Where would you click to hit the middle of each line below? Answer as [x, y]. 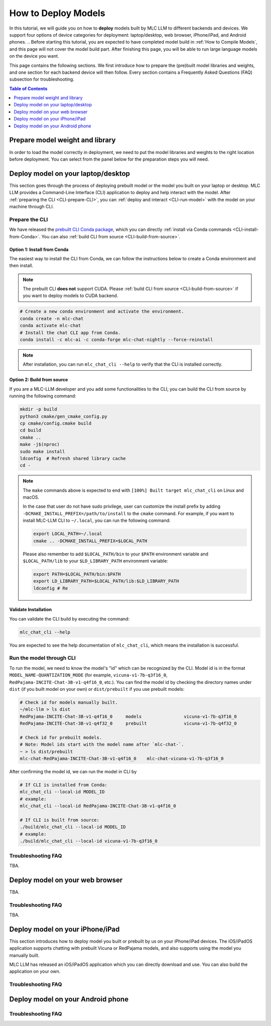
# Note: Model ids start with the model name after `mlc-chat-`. [102, 745]
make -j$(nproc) [40, 445]
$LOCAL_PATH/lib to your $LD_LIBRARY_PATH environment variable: [95, 561]
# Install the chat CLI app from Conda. [70, 333]
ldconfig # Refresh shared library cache [73, 458]
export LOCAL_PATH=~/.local [68, 534]
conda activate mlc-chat [50, 326]
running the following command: [43, 396]
